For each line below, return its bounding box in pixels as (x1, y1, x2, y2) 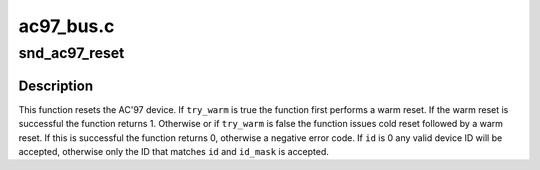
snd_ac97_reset (18, 44, 125, 62)
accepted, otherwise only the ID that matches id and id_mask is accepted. (18, 145, 330, 157)
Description (18, 77, 94, 94)
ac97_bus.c (18, 15, 115, 37)
